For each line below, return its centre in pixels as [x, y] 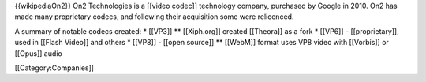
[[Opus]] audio [38, 53]
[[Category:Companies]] [54, 68]
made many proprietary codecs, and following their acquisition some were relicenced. [154, 17]
